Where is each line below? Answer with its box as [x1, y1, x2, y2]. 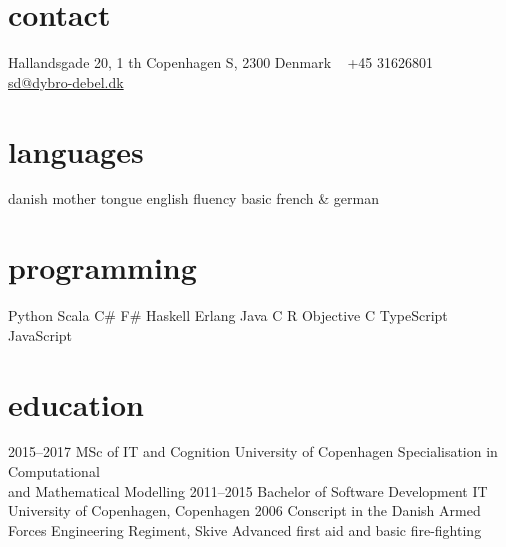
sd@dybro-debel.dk [8, 71, 124, 92]
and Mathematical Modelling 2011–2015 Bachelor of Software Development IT [8, 480, 488, 501]
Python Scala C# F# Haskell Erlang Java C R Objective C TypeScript [8, 305, 448, 326]
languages [8, 130, 144, 171]
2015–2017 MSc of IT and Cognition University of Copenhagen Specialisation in [8, 441, 498, 462]
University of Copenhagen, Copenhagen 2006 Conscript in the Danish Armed [8, 500, 481, 521]
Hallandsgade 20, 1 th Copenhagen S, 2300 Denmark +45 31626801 [8, 52, 433, 73]
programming [8, 247, 197, 288]
